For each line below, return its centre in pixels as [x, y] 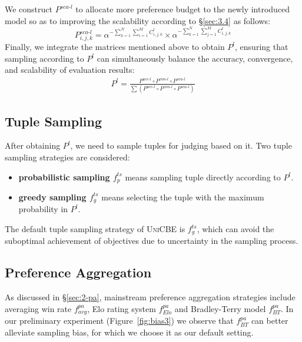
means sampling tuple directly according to [203, 177]
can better [270, 321]
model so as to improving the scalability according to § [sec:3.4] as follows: [138, 20]
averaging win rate [38, 308]
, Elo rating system [122, 308]
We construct [29, 9]
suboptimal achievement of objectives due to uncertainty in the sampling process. [152, 241]
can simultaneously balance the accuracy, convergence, [195, 58]
